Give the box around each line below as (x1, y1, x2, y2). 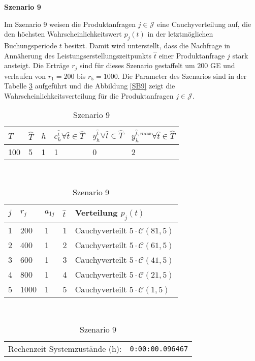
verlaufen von (4, 70, 46, 81)
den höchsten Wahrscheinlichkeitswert (4, 28, 122, 39)
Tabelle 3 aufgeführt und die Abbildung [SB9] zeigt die (4, 80, 175, 91)
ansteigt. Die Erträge (4, 60, 70, 71)
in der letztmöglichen (147, 28, 213, 39)
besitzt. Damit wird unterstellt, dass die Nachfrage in (64, 40, 231, 50)
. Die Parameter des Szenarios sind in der (117, 70, 247, 81)
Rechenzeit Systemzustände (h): (8, 343, 122, 355)
